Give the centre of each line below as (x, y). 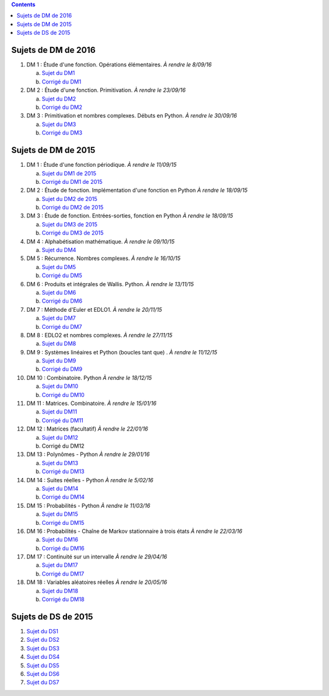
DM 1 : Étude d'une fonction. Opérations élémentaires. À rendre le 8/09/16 (119, 65)
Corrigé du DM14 (63, 497)
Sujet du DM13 (60, 463)
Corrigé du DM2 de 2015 (73, 208)
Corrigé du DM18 (63, 599)
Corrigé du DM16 (63, 548)
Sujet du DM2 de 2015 (69, 199)
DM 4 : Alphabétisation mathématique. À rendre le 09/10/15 (101, 241)
